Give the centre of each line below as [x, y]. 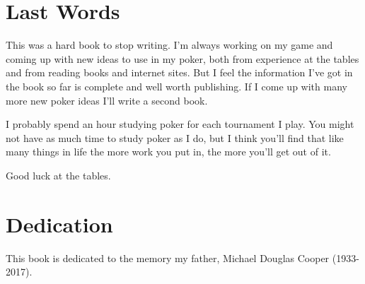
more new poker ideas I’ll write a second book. [107, 100]
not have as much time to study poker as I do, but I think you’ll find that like [175, 137]
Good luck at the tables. [58, 175]
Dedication [59, 224]
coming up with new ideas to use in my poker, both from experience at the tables [182, 58]
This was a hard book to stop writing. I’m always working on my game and [169, 45]
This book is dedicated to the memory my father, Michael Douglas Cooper [168, 258]
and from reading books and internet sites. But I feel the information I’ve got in [179, 72]
